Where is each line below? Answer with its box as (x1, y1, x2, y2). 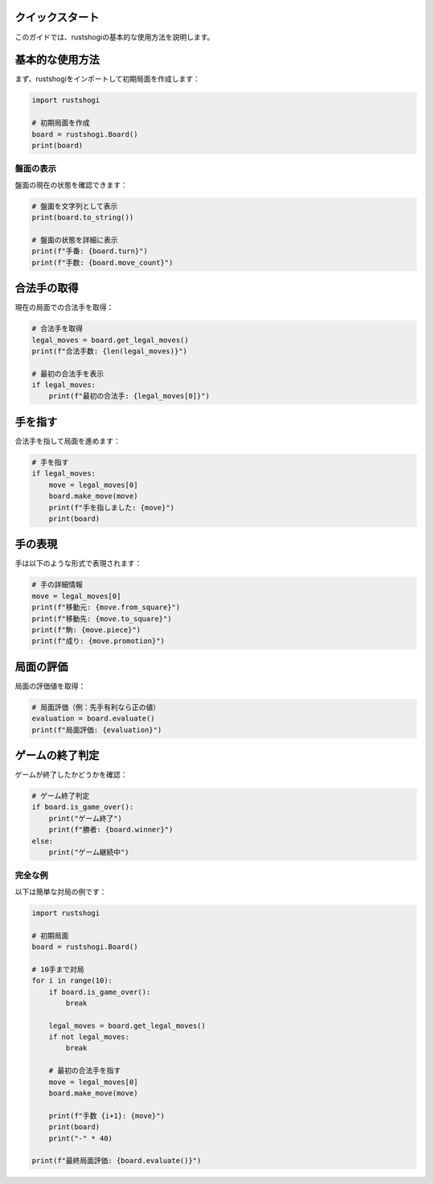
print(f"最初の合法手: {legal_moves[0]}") (48, 391, 211, 401)
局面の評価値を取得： (14, 681, 86, 691)
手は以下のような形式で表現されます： (14, 559, 142, 568)
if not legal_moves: (48, 1033, 130, 1042)
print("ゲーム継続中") (48, 848, 129, 857)
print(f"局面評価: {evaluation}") (31, 725, 162, 734)
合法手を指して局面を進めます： (14, 435, 121, 446)
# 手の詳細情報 (31, 580, 84, 589)
